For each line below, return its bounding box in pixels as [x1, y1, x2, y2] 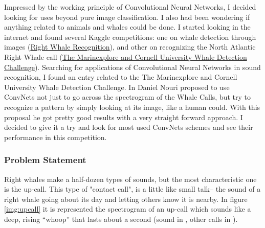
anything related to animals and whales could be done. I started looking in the [4, 21, 251, 32]
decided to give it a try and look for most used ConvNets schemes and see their [4, 122, 253, 132]
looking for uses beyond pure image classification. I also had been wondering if [4, 11, 250, 22]
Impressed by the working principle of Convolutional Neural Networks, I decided [4, 2, 256, 12]
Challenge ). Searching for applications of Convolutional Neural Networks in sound [4, 61, 261, 72]
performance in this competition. [4, 131, 107, 142]
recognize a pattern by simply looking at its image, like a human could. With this [4, 101, 260, 112]
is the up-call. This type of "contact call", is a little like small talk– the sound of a [4, 184, 261, 194]
